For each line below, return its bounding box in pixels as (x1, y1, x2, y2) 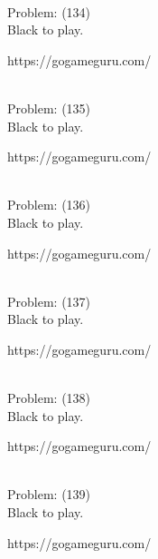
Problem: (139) (7, 485, 91, 504)
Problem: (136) (7, 195, 91, 214)
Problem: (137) (7, 291, 91, 310)
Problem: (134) (7, 2, 91, 21)
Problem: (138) (7, 388, 91, 407)
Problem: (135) (7, 98, 91, 117)
